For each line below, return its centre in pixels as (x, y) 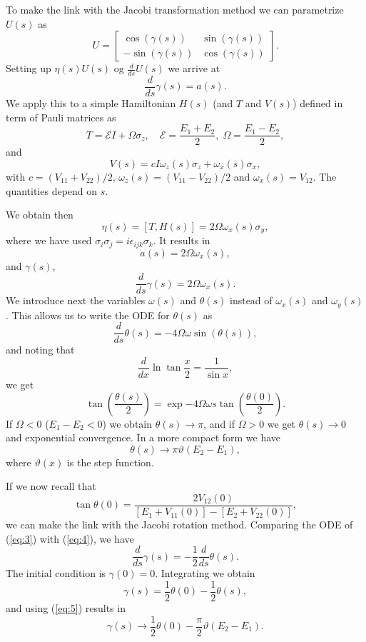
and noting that (40, 350)
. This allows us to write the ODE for (88, 315)
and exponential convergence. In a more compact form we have (143, 437)
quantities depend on (52, 190)
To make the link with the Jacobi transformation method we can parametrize (175, 9)
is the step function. (110, 462)
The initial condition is (56, 573)
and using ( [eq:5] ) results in (66, 607)
